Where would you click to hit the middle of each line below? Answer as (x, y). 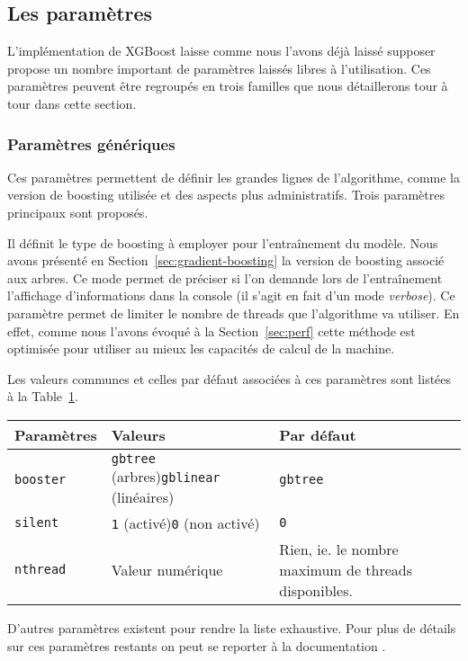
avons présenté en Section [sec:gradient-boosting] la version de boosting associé (226, 260)
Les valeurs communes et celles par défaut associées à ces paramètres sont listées (229, 378)
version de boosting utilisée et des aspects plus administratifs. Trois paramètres (226, 195)
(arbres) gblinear (166, 476)
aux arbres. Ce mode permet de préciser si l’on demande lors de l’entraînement (225, 277)
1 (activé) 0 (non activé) (185, 523)
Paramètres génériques (91, 143)
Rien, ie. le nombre (339, 549)
